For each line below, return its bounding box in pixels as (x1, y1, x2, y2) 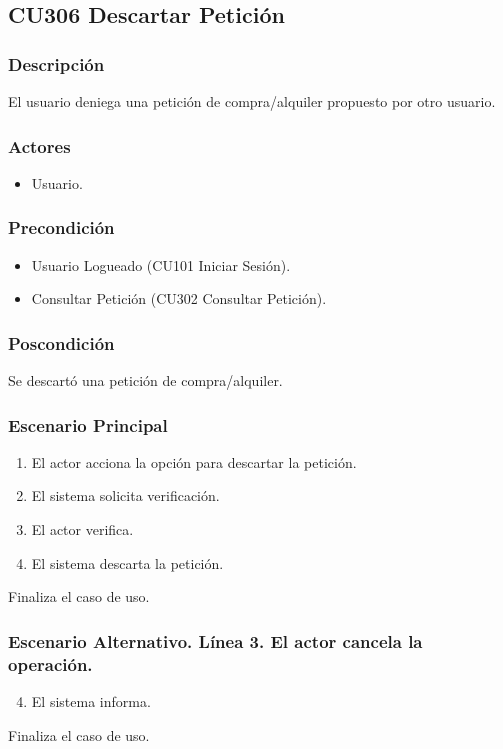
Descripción (8, 51, 105, 76)
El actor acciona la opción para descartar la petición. (31, 451, 357, 472)
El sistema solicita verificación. (31, 485, 220, 506)
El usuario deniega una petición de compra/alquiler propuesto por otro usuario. (8, 91, 496, 111)
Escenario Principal (8, 412, 168, 437)
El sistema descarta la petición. (31, 552, 224, 573)
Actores (8, 133, 71, 158)
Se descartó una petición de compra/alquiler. (8, 370, 283, 391)
